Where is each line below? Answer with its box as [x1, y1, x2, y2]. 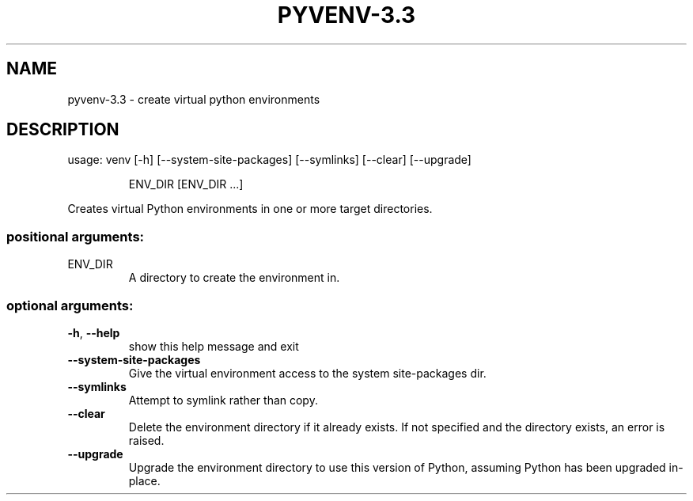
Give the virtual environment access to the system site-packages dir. [128, 366, 487, 380]
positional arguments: [6, 228, 145, 245]
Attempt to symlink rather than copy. [128, 393, 318, 407]
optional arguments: [6, 297, 134, 313]
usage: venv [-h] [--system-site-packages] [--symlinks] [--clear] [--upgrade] [67, 153, 471, 167]
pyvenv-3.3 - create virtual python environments [67, 92, 320, 106]
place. [128, 473, 161, 488]
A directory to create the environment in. [128, 271, 340, 285]
